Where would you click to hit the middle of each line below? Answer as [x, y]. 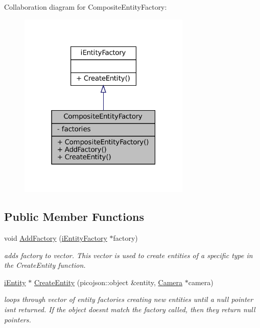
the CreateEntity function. [45, 265]
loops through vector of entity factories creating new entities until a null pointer [129, 299]
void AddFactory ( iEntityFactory [56, 238]
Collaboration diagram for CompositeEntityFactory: [86, 7]
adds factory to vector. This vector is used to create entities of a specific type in [128, 255]
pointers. [18, 319]
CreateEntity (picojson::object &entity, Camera [108, 282]
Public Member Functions [74, 217]
